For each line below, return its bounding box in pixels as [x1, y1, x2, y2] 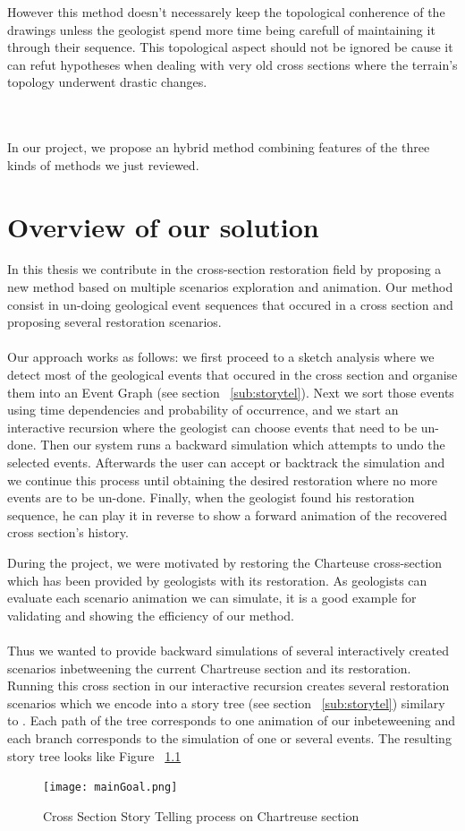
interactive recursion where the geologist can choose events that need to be [7, 417, 418, 436]
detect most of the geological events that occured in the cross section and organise [7, 365, 458, 384]
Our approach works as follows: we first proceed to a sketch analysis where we [7, 347, 435, 366]
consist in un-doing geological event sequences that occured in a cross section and [7, 295, 453, 313]
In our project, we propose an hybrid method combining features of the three [7, 138, 430, 157]
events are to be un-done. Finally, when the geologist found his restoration [7, 488, 415, 507]
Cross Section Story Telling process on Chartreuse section [43, 806, 359, 825]
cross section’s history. [7, 523, 129, 542]
